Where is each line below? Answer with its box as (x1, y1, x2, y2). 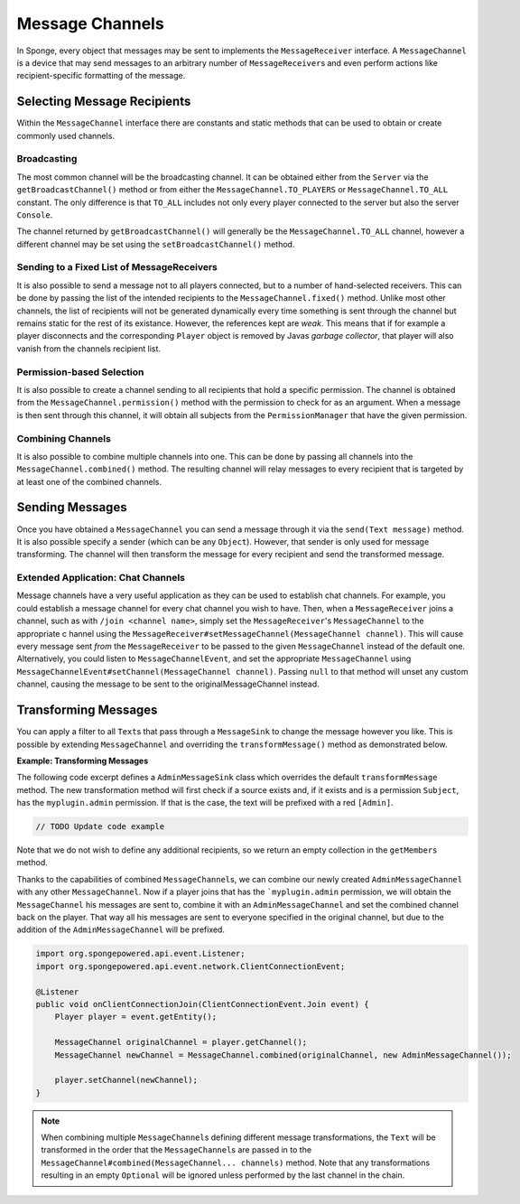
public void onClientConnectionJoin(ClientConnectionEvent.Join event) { (35, 999, 369, 1009)
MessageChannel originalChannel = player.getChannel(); (54, 1037, 308, 1048)
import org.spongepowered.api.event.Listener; (35, 948, 246, 959)
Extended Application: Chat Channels (16, 572, 185, 584)
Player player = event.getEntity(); (54, 1012, 217, 1022)
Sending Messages (16, 499, 127, 515)
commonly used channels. (16, 130, 115, 141)
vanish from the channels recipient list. (16, 343, 162, 354)
